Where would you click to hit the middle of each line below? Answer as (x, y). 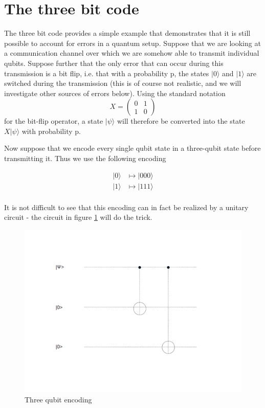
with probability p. (51, 131)
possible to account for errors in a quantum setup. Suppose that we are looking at (132, 43)
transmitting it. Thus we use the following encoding (85, 158)
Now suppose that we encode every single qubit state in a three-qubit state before (132, 148)
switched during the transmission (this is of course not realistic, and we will (123, 83)
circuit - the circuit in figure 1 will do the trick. (78, 217)
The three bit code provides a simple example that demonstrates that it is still (127, 33)
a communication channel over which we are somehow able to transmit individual (132, 53)
